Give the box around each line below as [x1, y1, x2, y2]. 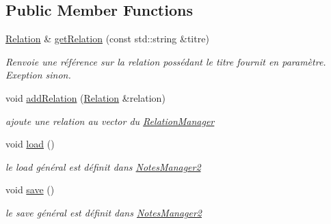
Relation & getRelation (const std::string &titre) [5, 31, 209, 46]
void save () [5, 182, 55, 197]
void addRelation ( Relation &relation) [5, 90, 165, 104]
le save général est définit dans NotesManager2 [5, 205, 202, 219]
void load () [5, 137, 55, 151]
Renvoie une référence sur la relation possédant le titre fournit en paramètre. [5, 54, 326, 68]
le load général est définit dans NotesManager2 [5, 159, 201, 173]
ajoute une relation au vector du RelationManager [5, 113, 215, 128]
